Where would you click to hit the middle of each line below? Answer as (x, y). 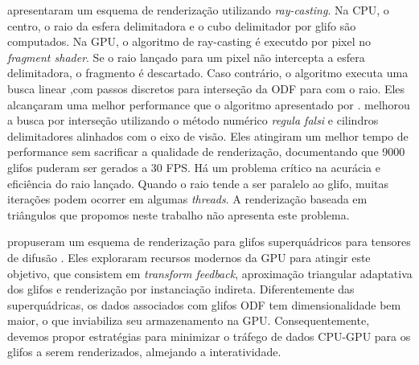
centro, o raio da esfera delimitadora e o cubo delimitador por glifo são (182, 25)
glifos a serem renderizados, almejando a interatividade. (144, 352)
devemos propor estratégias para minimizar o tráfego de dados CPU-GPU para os (209, 336)
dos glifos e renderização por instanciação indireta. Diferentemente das (181, 289)
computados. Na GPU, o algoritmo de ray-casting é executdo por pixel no (189, 41)
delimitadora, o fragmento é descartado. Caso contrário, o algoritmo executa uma (208, 73)
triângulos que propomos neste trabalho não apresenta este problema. (179, 214)
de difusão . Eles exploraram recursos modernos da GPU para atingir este (189, 257)
